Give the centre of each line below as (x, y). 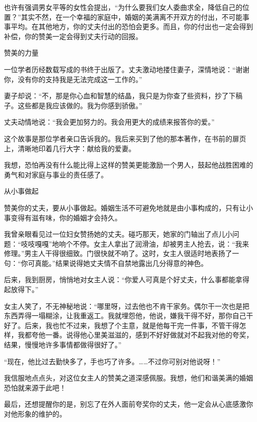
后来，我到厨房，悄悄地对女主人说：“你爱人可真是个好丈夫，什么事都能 (120, 279)
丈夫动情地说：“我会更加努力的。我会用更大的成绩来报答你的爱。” (109, 122)
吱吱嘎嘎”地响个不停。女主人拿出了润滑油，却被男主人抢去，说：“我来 (135, 243)
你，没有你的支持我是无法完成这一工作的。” (73, 79)
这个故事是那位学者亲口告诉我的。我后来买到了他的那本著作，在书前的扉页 (125, 138)
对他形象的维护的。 (35, 414)
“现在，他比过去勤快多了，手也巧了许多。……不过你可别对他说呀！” (112, 361)
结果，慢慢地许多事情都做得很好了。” (63, 345)
